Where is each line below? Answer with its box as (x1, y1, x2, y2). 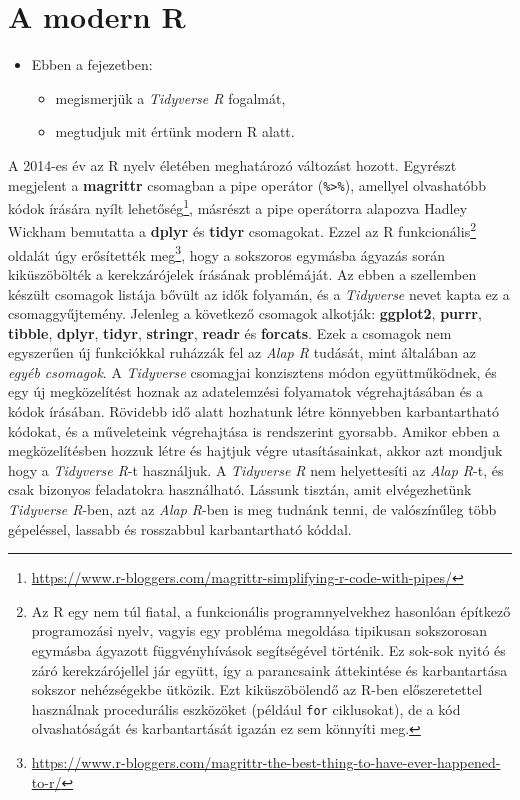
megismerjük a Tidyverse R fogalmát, (55, 87, 286, 108)
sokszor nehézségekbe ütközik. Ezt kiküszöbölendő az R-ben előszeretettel (31, 679, 483, 700)
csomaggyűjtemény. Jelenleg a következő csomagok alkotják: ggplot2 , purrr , (8, 303, 482, 324)
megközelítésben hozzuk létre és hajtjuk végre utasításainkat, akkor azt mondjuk (8, 440, 503, 461)
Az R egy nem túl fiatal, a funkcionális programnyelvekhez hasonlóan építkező (31, 600, 511, 621)
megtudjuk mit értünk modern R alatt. (55, 121, 295, 142)
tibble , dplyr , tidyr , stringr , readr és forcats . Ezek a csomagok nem (8, 322, 452, 343)
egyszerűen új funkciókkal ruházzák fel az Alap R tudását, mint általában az (8, 342, 476, 363)
